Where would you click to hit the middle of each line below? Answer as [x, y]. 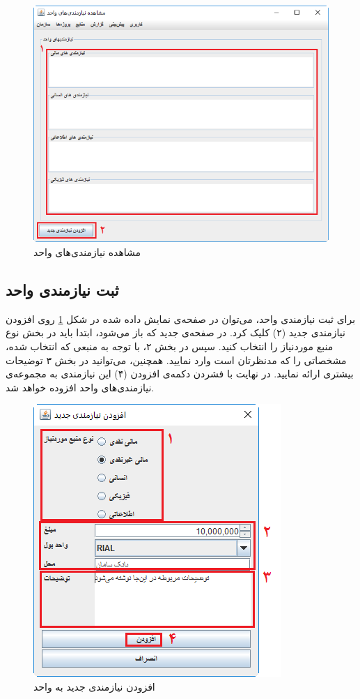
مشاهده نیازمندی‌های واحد [87, 251]
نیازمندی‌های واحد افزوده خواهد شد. [80, 387]
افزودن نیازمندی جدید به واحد [94, 686]
